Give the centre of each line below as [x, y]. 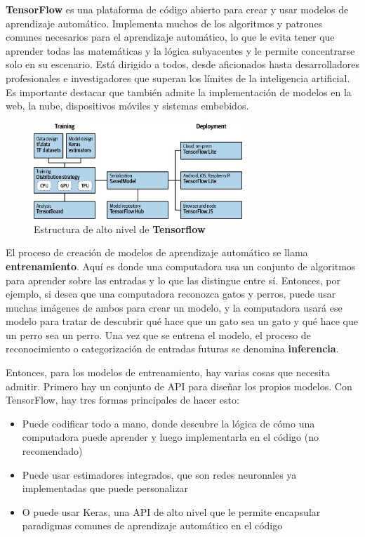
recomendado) [52, 451]
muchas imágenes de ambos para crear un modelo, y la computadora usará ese [174, 307]
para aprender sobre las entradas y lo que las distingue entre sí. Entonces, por [173, 280]
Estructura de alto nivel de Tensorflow [120, 228]
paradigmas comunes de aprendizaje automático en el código [152, 525]
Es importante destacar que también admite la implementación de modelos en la [179, 92]
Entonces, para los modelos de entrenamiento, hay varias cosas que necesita [168, 372]
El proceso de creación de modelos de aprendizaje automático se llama [157, 252]
